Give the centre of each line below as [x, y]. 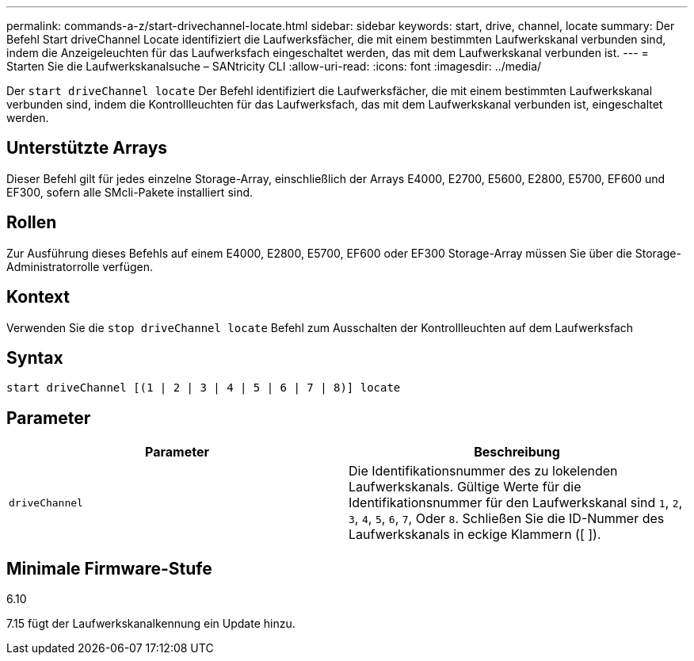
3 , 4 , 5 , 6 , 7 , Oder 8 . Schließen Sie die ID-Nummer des [507, 519]
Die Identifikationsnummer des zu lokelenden [483, 471]
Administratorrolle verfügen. [80, 266]
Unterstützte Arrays [87, 148]
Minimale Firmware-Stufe [109, 568]
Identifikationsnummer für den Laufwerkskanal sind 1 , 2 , [516, 503]
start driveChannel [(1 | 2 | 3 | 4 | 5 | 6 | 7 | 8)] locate [204, 388]
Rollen [32, 223]
